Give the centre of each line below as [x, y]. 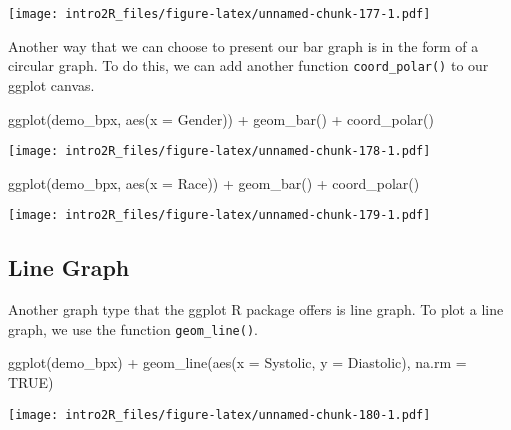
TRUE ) [31, 382]
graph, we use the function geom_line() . [133, 328]
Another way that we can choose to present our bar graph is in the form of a [243, 45]
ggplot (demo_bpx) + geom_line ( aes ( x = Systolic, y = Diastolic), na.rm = [237, 362]
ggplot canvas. [51, 84]
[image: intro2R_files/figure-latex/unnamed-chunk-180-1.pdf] [219, 414]
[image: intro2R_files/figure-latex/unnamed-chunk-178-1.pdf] [219, 151]
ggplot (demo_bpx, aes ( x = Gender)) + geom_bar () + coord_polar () [221, 118]
